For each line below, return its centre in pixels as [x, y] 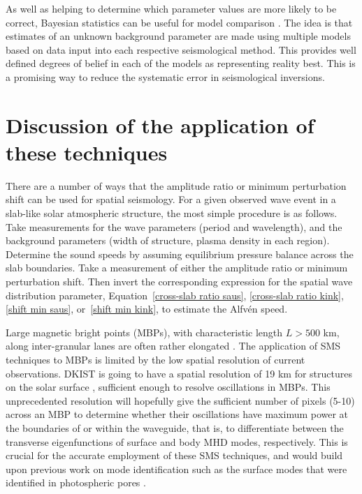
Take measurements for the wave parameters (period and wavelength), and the [174, 226]
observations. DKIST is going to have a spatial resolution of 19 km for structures [179, 373]
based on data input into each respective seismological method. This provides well [181, 49]
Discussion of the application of [160, 125]
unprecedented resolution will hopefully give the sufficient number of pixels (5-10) [180, 400]
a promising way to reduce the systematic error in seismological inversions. [165, 76]
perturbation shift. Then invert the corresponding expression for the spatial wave [179, 282]
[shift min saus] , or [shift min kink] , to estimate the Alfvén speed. [147, 309]
